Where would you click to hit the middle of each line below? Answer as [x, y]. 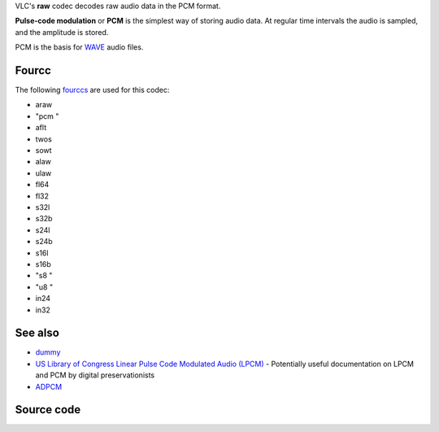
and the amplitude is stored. [62, 32]
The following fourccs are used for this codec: [92, 90]
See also [37, 333]
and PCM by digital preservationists [95, 375]
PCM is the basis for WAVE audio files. [79, 47]
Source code [48, 410]
